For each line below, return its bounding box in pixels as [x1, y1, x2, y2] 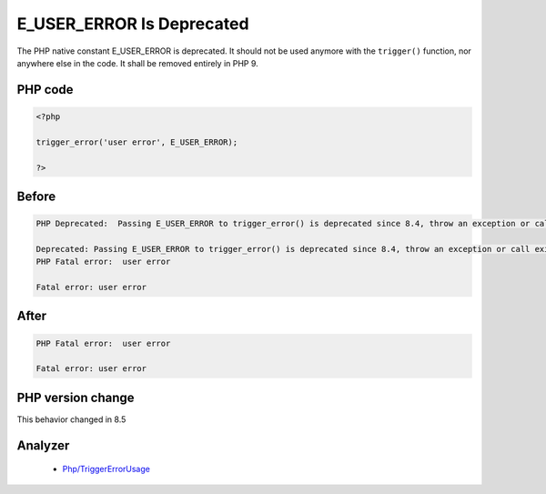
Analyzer [16, 438, 70, 453]
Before [16, 188, 56, 204]
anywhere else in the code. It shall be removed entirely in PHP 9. [16, 57, 258, 68]
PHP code [16, 82, 74, 97]
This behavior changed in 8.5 [16, 414, 126, 425]
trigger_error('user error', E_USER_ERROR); [35, 136, 238, 147]
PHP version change [16, 389, 136, 405]
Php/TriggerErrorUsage [62, 464, 150, 475]
